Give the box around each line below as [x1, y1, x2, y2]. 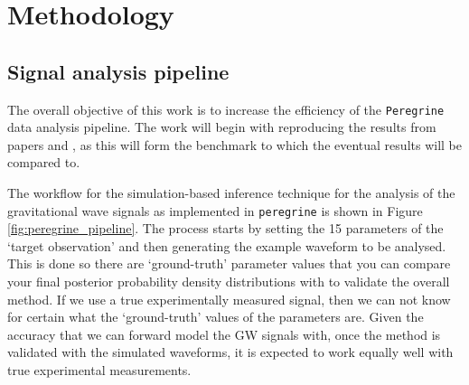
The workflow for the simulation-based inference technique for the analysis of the [7, 183, 455, 202]
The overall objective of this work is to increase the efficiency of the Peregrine [7, 99, 445, 118]
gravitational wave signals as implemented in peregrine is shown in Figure [7, 201, 423, 220]
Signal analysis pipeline [7, 57, 230, 85]
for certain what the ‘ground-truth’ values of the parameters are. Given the [7, 307, 424, 326]
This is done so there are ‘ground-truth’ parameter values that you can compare [7, 254, 451, 273]
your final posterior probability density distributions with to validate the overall [7, 272, 450, 291]
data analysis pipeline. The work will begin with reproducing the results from [7, 117, 436, 136]
